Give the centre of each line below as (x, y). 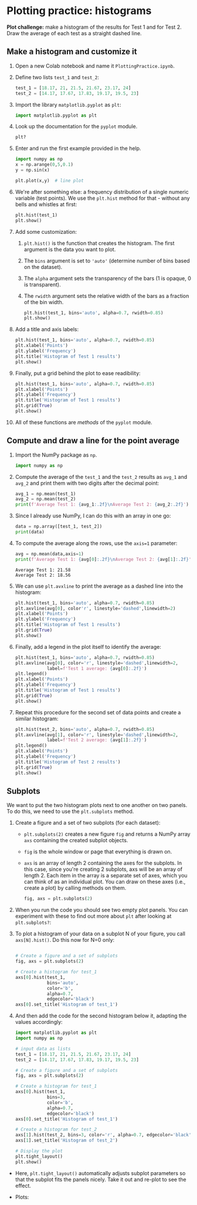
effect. (23, 1186)
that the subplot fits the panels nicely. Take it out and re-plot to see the (101, 1179)
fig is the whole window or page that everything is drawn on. (98, 852)
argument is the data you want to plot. (70, 249)
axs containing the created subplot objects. (76, 840)
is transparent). (42, 284)
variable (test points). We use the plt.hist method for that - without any (102, 198)
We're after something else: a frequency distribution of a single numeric (102, 192)
